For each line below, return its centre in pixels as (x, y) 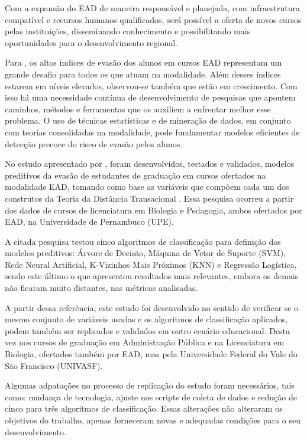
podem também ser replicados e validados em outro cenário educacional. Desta (148, 330)
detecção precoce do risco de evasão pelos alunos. (94, 143)
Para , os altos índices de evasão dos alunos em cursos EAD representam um (143, 62)
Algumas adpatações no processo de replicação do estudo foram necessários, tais (150, 385)
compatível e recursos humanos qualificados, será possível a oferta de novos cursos (153, 19)
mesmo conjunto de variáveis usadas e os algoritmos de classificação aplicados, (146, 319)
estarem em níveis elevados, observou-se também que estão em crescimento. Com (151, 85)
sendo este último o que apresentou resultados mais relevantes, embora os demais (152, 276)
